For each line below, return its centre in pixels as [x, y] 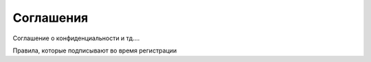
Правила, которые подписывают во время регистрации [95, 50]
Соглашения [50, 18]
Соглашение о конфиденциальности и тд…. [76, 38]
